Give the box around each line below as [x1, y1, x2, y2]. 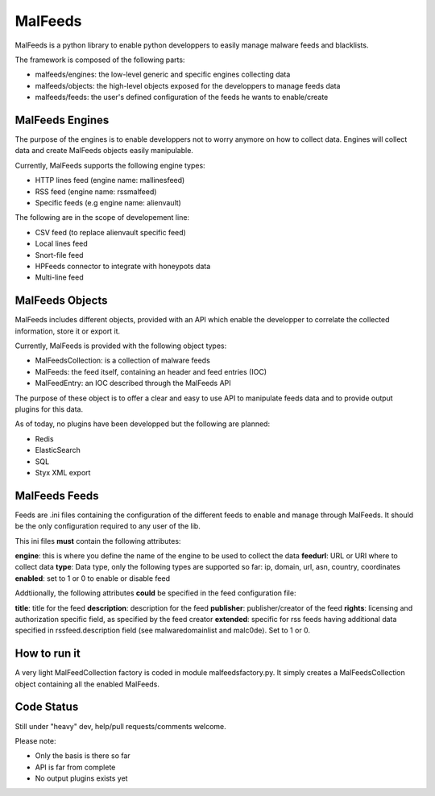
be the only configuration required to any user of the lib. [14, 521, 201, 531]
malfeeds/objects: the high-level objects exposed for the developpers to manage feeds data [35, 81, 341, 90]
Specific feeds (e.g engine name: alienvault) [35, 197, 181, 207]
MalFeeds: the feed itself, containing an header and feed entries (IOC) [35, 367, 267, 376]
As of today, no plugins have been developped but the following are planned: [14, 419, 270, 429]
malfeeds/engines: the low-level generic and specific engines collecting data [35, 69, 291, 80]
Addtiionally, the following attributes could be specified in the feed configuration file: [14, 588, 296, 598]
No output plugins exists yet [35, 773, 128, 783]
